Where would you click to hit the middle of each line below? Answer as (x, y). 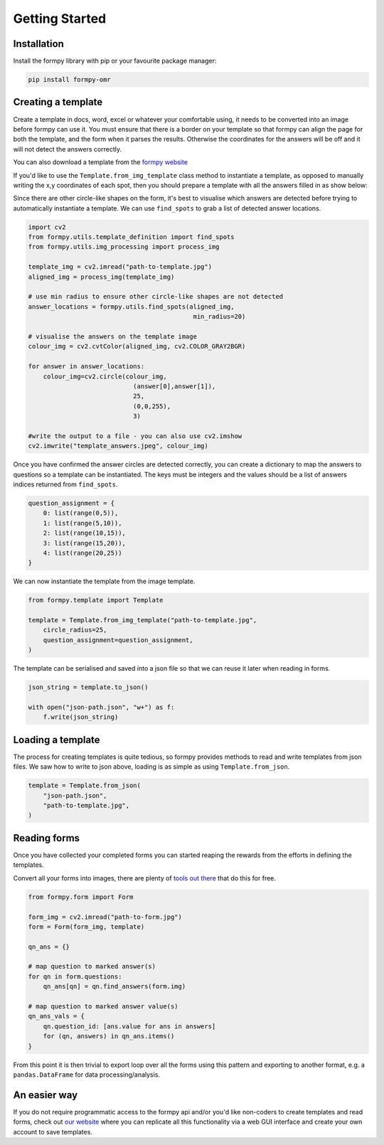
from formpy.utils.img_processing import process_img (124, 247)
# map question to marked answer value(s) (103, 1007)
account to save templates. (53, 1131)
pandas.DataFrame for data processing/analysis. (86, 1075)
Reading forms (47, 838)
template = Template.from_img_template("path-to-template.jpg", (143, 620)
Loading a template (57, 740)
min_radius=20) (219, 317)
